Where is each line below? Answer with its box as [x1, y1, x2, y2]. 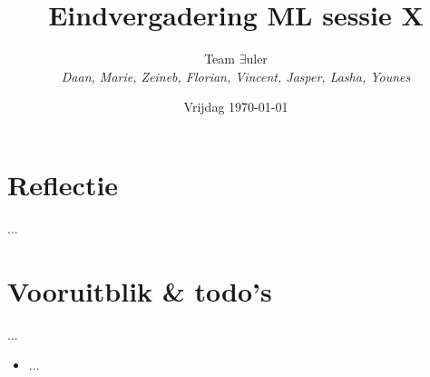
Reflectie [7, 165, 119, 203]
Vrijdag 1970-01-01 [183, 97, 288, 116]
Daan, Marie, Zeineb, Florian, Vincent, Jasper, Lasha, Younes [61, 66, 411, 85]
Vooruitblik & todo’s [7, 272, 272, 309]
